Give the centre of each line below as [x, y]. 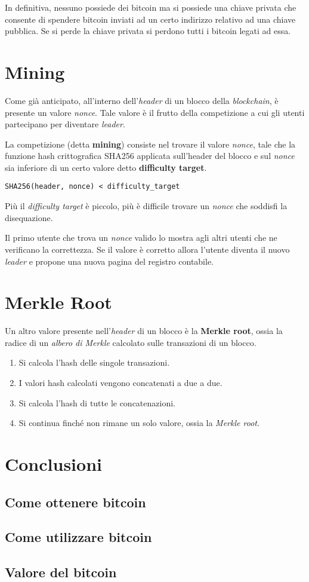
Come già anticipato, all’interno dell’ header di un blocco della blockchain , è [142, 100]
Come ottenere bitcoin [75, 502]
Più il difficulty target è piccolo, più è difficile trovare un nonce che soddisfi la [146, 206]
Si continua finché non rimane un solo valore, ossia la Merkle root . [139, 423]
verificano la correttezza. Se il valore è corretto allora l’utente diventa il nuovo [147, 249]
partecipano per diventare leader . [65, 124]
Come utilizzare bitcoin [78, 537]
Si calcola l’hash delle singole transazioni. [94, 362]
